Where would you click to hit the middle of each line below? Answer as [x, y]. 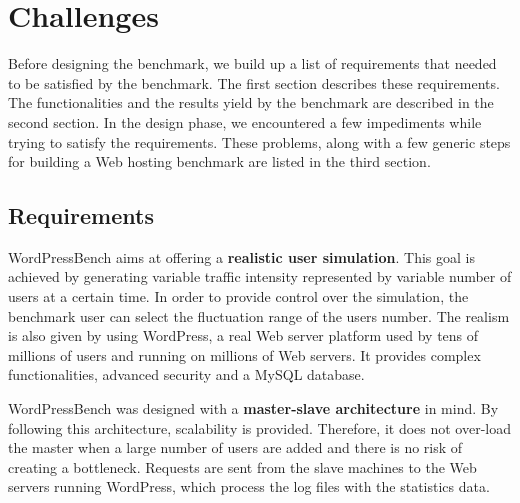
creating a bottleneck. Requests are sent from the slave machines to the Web [242, 466]
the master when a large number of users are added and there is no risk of [235, 447]
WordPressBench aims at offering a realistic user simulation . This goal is [241, 256]
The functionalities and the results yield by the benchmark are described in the [251, 102]
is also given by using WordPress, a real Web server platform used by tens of [243, 335]
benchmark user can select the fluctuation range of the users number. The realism [259, 315]
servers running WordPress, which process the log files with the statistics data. [249, 486]
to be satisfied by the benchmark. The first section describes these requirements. [254, 82]
